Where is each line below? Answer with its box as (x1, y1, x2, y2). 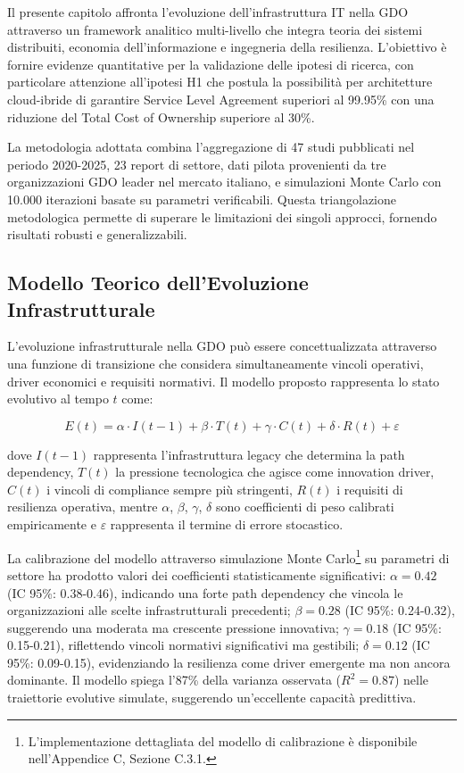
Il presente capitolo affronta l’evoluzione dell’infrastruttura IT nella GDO (7, 3, 409, 21)
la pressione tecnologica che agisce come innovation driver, (115, 462, 435, 481)
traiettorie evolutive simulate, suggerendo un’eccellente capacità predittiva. (7, 688, 417, 707)
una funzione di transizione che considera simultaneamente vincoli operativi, (7, 353, 424, 372)
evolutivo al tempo (7, 389, 109, 408)
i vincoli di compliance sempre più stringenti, (46, 479, 293, 498)
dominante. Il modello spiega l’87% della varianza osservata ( (7, 670, 342, 689)
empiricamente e (7, 515, 96, 534)
